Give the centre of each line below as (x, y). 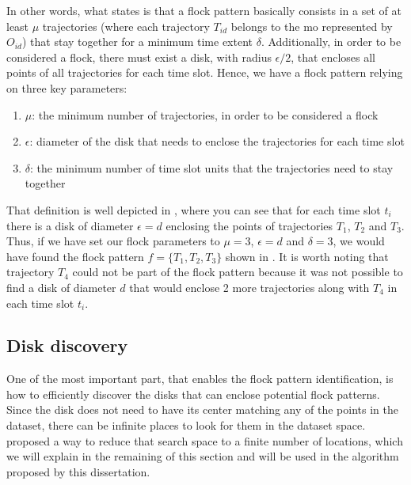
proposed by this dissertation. (78, 471)
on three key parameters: (67, 87)
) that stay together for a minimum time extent (137, 42)
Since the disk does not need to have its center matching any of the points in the (202, 409)
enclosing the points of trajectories (249, 225)
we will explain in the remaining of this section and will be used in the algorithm (203, 456)
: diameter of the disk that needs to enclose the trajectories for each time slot (217, 141)
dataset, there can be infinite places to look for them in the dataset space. (186, 425)
